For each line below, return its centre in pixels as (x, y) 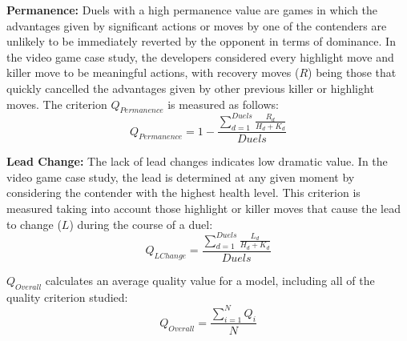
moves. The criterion (57, 104)
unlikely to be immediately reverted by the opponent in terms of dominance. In (201, 41)
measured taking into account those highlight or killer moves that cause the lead (203, 208)
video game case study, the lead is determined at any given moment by (181, 177)
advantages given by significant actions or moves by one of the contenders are (197, 25)
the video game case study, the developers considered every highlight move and (200, 56)
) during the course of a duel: (141, 224)
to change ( (34, 224)
